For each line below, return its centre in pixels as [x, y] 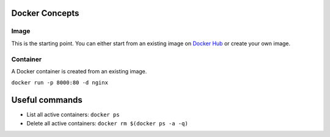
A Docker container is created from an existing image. [79, 71]
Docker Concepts [45, 13]
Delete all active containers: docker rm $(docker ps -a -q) [108, 123]
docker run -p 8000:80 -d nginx [60, 83]
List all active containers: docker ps [73, 115]
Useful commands [47, 100]
